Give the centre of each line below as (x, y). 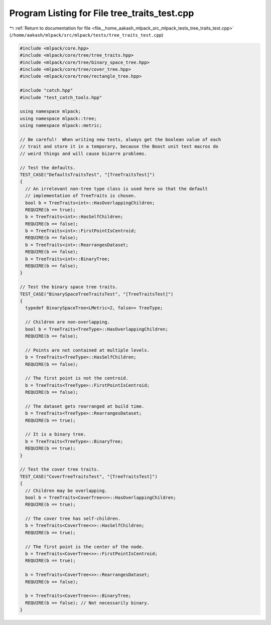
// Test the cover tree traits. (60, 470)
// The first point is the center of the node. (85, 546)
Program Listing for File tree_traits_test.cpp (102, 13)
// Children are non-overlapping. (68, 322)
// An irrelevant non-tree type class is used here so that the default (117, 189)
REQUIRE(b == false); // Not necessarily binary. (88, 603)
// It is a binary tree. (56, 434)
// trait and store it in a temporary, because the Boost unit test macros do (119, 146)
